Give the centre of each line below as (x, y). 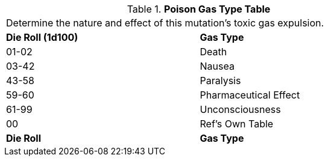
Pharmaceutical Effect (250, 95)
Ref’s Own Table (237, 124)
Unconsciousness (240, 109)
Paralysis (220, 80)
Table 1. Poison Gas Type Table (199, 9)
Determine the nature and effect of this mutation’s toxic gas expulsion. (165, 23)
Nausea (217, 66)
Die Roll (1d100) (42, 37)
